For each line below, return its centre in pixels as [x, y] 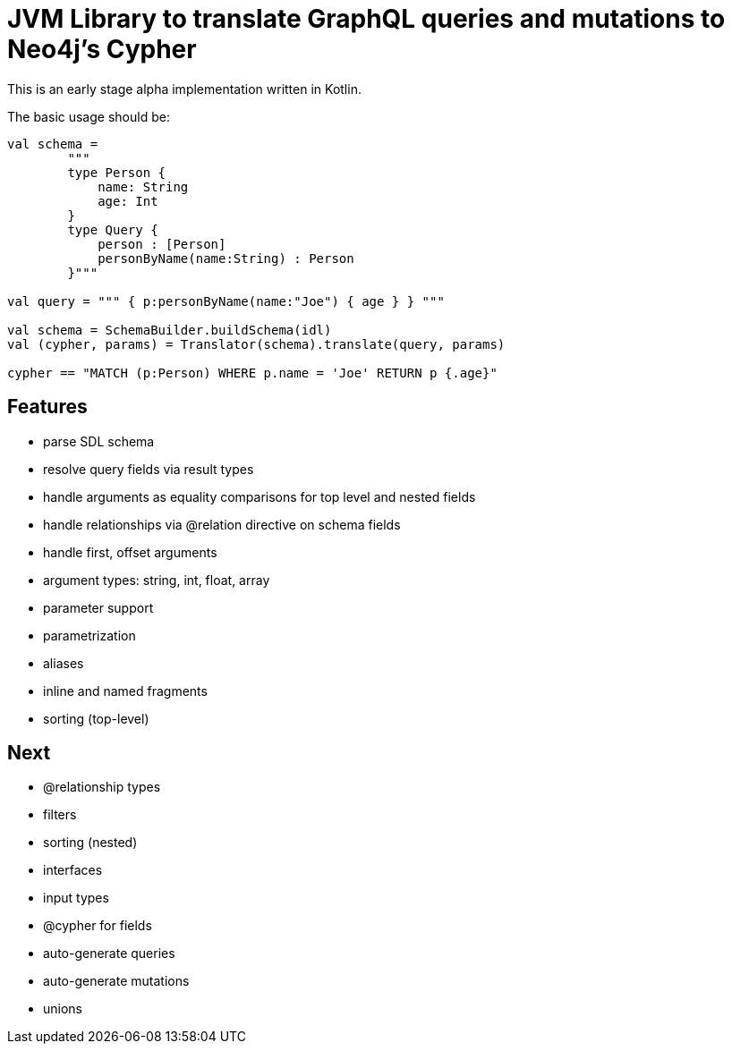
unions [63, 1009]
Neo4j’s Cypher [102, 49]
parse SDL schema [99, 441]
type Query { [113, 229]
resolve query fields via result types [149, 469]
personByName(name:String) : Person [226, 258]
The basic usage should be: [89, 116]
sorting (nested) [90, 843]
